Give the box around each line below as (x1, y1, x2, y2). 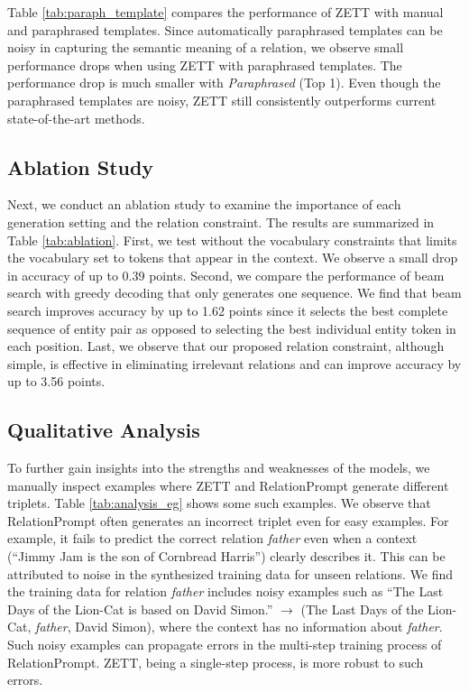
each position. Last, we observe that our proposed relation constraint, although (7, 337, 445, 355)
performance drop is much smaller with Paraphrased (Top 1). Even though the (7, 73, 441, 92)
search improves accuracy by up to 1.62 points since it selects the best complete (7, 300, 448, 319)
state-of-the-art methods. (7, 108, 145, 127)
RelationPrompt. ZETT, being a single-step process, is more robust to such (7, 652, 424, 671)
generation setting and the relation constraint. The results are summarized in (7, 212, 435, 231)
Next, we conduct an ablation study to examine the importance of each (7, 195, 401, 214)
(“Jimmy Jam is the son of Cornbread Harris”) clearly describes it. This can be (7, 547, 446, 566)
